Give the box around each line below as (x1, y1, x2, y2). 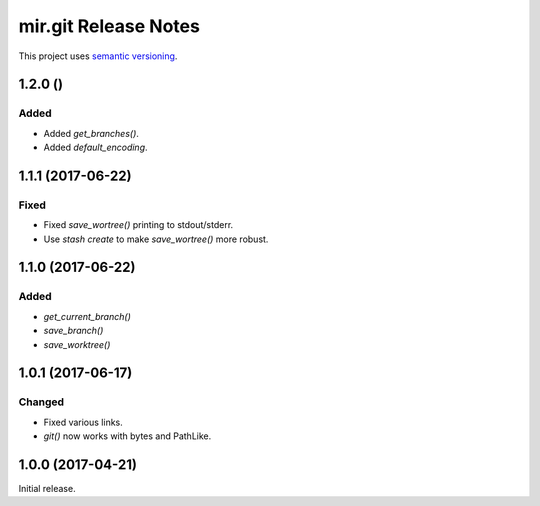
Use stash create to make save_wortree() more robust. (43, 233, 269, 245)
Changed (18, 395, 65, 409)
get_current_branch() (43, 310, 132, 322)
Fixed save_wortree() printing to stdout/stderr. (43, 219, 234, 231)
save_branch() (43, 325, 104, 337)
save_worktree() (43, 338, 111, 350)
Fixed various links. (43, 416, 124, 428)
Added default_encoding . (43, 141, 149, 154)
